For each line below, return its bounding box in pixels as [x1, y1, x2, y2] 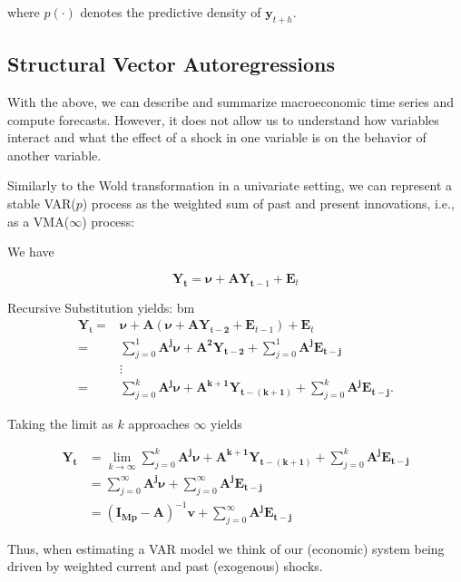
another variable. [7, 145, 102, 164]
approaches [128, 413, 190, 432]
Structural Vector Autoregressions [7, 50, 336, 78]
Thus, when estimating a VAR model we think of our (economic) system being [7, 538, 445, 558]
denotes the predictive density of [80, 3, 261, 21]
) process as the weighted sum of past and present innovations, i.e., [82, 193, 455, 212]
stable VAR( [7, 193, 76, 212]
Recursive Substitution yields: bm [7, 297, 195, 316]
